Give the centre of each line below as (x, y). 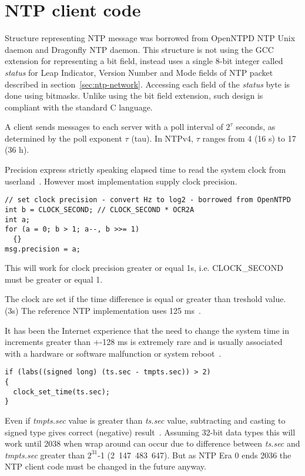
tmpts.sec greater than (45, 455)
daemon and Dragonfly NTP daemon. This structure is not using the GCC (139, 49)
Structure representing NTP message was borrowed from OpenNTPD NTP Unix (150, 38)
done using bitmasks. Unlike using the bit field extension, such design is (134, 95)
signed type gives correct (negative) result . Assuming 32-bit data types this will (150, 432)
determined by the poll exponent (63, 138)
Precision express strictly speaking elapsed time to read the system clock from (145, 170)
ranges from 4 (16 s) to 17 (249, 138)
